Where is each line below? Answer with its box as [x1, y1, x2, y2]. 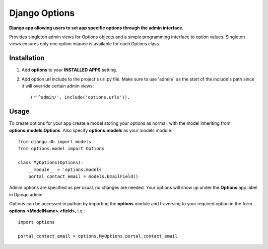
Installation [9, 54, 45, 62]
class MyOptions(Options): [18, 160, 84, 166]
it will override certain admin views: [21, 83, 94, 89]
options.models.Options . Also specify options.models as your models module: [9, 127, 173, 133]
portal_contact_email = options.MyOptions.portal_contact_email [18, 233, 178, 239]
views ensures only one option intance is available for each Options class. [9, 41, 161, 47]
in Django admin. [9, 191, 44, 197]
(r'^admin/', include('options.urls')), [30, 94, 130, 100]
